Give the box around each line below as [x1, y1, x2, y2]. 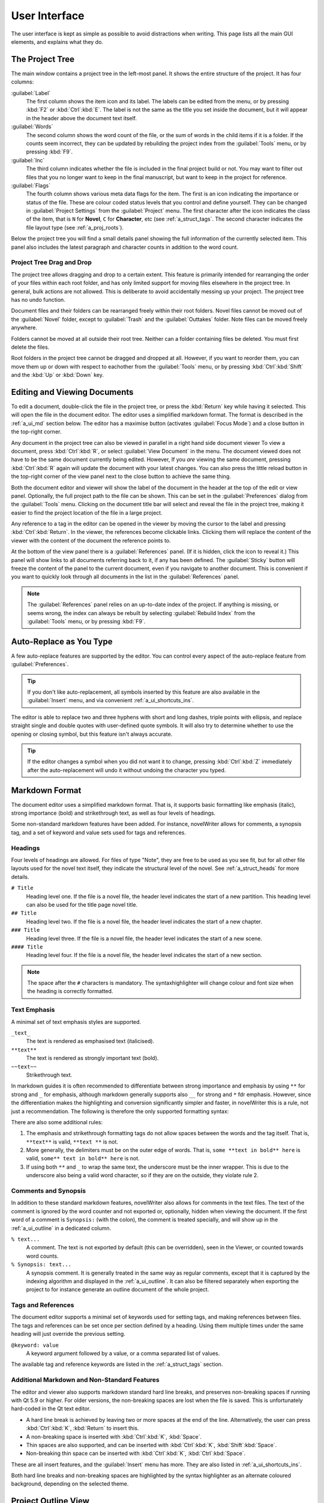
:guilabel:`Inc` [11, 156, 45, 164]
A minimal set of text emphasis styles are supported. [11, 1018, 141, 1025]
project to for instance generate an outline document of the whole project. [26, 1286, 209, 1293]
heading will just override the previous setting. [11, 1330, 125, 1338]
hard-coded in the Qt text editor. [11, 1405, 91, 1412]
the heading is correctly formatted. [27, 988, 113, 995]
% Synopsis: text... [11, 1261, 72, 1268]
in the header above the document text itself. [26, 114, 137, 121]
